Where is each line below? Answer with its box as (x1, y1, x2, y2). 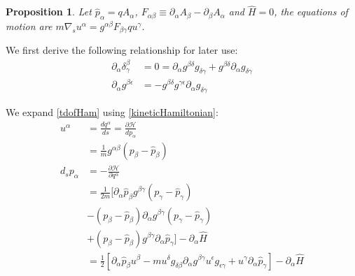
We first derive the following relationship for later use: (6, 43, 238, 57)
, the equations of (274, 4, 348, 19)
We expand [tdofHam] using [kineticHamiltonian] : (6, 105, 218, 119)
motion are (6, 19, 53, 34)
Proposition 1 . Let (6, 4, 92, 19)
